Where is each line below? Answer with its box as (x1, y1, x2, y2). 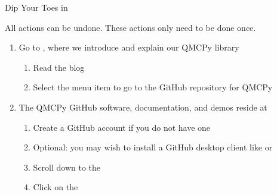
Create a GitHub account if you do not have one (33, 121, 211, 133)
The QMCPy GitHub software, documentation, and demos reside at (19, 100, 267, 113)
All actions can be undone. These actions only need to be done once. (5, 21, 256, 33)
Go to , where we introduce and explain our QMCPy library (19, 41, 239, 54)
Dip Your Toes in (5, 1, 68, 13)
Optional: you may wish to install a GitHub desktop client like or (33, 141, 273, 153)
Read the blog (33, 61, 85, 73)
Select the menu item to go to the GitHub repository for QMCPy (33, 81, 273, 93)
